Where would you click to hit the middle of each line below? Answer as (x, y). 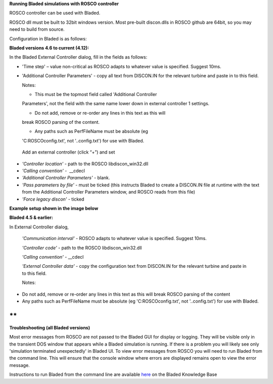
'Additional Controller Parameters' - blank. (66, 178)
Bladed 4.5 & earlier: (31, 218)
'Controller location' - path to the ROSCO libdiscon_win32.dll (85, 164)
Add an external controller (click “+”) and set (69, 152)
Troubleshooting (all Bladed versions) (50, 327)
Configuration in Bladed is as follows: (48, 38)
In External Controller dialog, (39, 227)
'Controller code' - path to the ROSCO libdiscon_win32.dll (82, 248)
